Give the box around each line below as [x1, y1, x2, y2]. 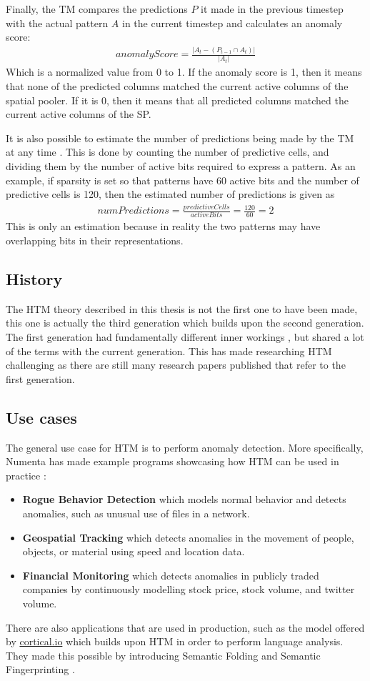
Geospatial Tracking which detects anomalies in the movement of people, [22, 530, 354, 545]
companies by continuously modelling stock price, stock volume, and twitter [22, 582, 355, 597]
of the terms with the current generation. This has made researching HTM [6, 343, 332, 358]
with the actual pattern [6, 15, 109, 30]
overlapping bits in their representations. [6, 233, 184, 248]
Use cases [6, 406, 77, 428]
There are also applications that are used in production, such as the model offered [6, 620, 365, 635]
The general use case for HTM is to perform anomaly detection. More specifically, [6, 439, 364, 454]
